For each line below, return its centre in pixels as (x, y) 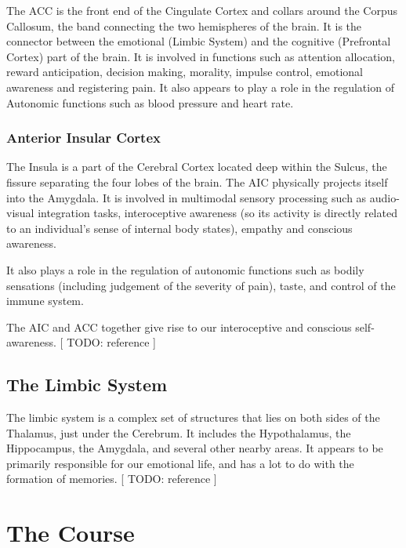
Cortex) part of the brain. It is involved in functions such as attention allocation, (201, 56)
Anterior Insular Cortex (83, 138)
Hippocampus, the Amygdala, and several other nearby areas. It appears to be (195, 448)
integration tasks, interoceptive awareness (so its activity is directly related (217, 213)
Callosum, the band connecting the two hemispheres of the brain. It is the (184, 25)
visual (20, 213)
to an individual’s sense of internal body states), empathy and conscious (179, 228)
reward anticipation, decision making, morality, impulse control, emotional (185, 72)
